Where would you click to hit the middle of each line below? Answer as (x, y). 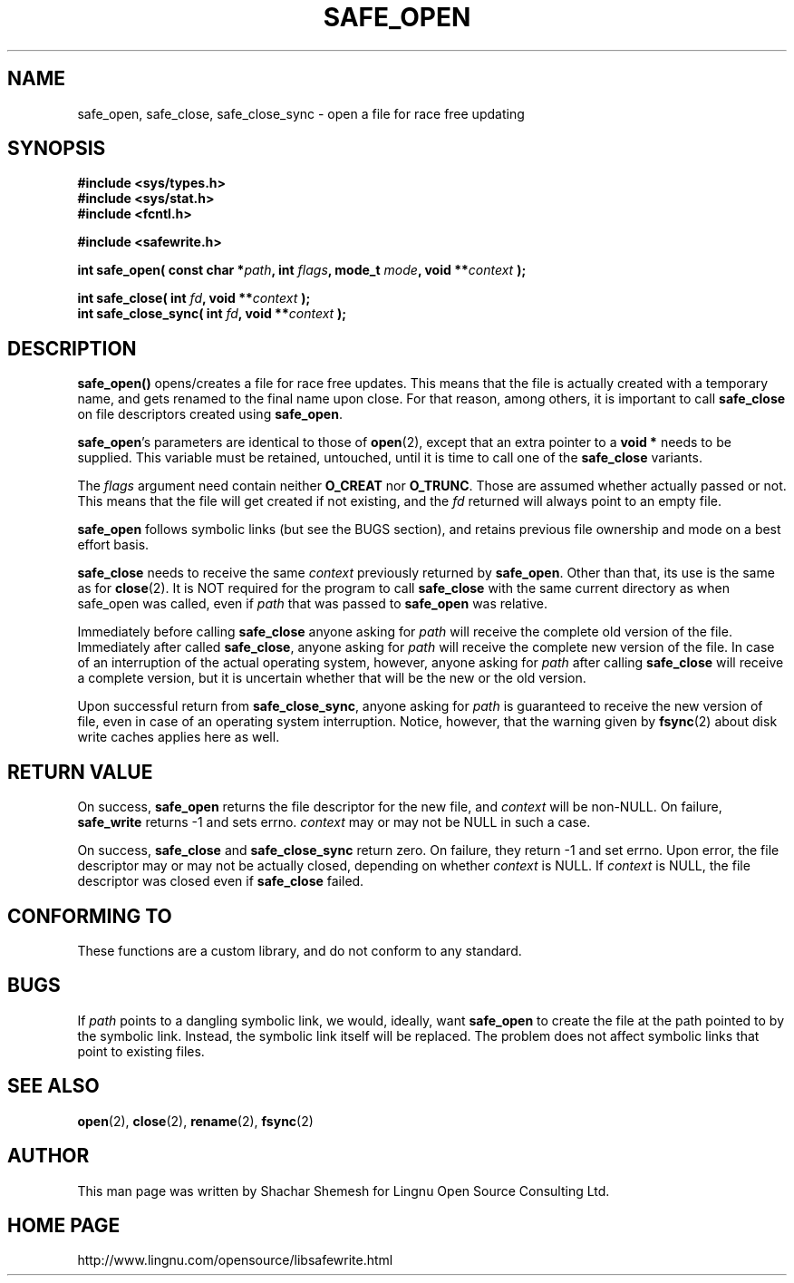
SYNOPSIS (57, 149)
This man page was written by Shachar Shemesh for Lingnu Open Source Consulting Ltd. (344, 1191)
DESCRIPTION (72, 348)
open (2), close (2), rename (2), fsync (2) (195, 1121)
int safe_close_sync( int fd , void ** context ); (212, 314)
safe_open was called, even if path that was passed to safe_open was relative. (312, 604)
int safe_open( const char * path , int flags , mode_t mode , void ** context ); (302, 270)
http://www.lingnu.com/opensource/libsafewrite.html (235, 1260)
